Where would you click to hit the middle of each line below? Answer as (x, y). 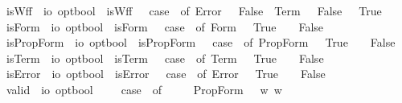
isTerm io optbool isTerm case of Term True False (165, 58)
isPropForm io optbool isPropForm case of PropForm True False (201, 42)
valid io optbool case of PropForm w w (144, 89)
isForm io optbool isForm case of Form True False (165, 26)
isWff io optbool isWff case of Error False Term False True (194, 10)
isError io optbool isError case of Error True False (166, 74)
